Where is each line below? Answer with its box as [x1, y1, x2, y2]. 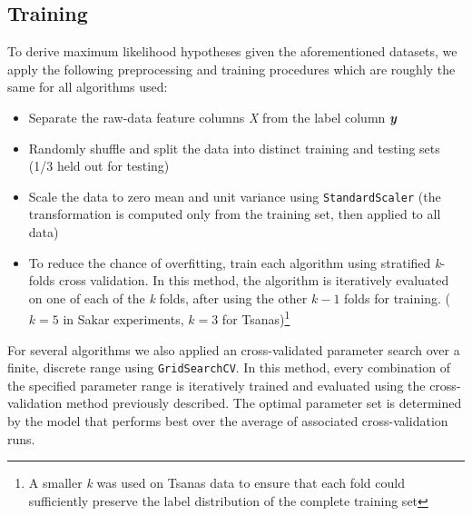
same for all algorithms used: [7, 77, 168, 96]
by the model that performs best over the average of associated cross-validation [7, 412, 448, 431]
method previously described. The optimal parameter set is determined [65, 393, 462, 412]
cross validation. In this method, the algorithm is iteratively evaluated [58, 271, 449, 290]
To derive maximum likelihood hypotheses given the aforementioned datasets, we [7, 42, 457, 61]
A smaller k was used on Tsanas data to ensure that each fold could [28, 473, 405, 492]
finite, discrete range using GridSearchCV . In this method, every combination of [7, 358, 450, 377]
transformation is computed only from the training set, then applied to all [28, 204, 441, 223]
